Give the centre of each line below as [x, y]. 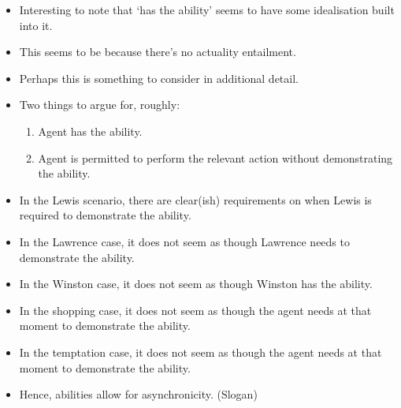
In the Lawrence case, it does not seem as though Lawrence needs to [184, 241]
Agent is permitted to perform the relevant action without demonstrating [215, 157]
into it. [36, 25]
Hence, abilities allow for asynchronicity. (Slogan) [138, 394]
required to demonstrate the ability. [105, 215]
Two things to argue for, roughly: [100, 105]
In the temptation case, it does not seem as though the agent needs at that [200, 352]
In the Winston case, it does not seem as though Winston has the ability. [196, 284]
